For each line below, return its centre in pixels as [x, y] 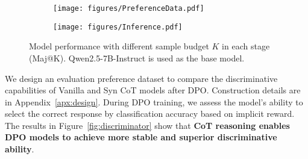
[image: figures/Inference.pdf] [118, 27]
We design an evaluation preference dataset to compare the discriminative [141, 78]
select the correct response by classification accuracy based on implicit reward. [150, 114]
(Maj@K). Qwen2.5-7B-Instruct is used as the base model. [137, 58]
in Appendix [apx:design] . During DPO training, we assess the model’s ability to [154, 101]
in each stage [246, 46]
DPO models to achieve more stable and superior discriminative [141, 137]
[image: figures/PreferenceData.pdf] [129, 8]
